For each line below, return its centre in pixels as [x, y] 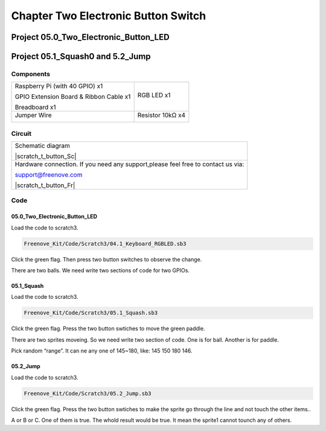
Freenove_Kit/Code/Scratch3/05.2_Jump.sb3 [88, 393]
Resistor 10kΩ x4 [161, 115]
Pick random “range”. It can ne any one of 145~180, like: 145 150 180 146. [102, 351]
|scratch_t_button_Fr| [45, 185]
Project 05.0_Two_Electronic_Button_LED [90, 37]
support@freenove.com [49, 175]
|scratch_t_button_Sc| [46, 156]
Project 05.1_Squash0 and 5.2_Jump [81, 56]
